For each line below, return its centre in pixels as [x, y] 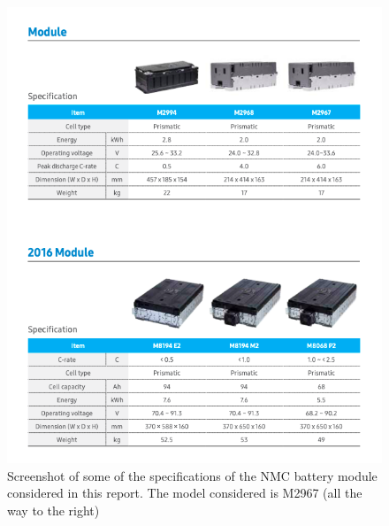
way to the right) [53, 510]
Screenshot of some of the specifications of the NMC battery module [192, 475]
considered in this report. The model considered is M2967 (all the [185, 493]
